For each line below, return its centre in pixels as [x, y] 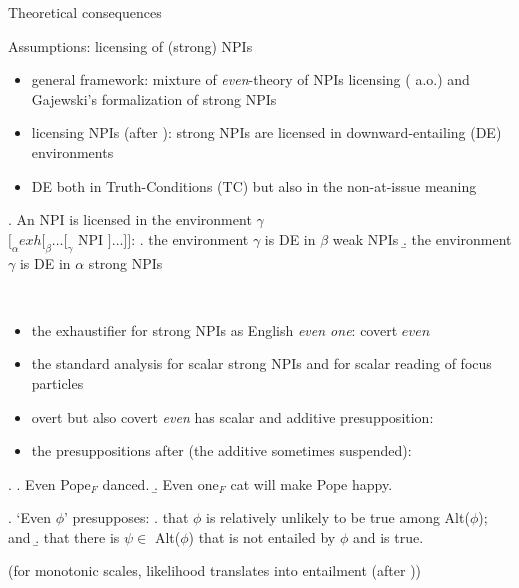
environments [72, 151]
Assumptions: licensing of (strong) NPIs [130, 45]
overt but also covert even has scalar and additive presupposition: [232, 416]
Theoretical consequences [85, 12]
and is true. [388, 536]
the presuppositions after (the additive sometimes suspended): [221, 450]
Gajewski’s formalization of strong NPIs [154, 98]
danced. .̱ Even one [160, 483]
